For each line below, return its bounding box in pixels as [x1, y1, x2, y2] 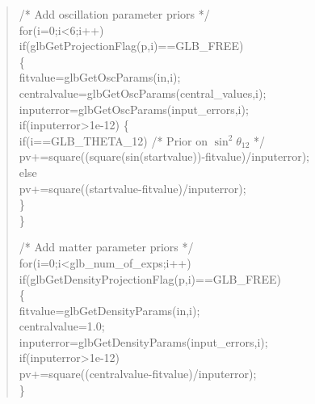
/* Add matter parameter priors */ [19, 238, 194, 255]
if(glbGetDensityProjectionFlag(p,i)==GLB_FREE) [19, 270, 281, 287]
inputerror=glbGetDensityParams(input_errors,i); [19, 333, 268, 350]
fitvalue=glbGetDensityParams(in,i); [19, 301, 200, 318]
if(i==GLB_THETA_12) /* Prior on [19, 132, 208, 149]
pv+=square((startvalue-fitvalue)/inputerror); [19, 179, 246, 196]
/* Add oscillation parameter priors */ [19, 6, 210, 22]
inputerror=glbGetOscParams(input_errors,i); [19, 100, 249, 117]
